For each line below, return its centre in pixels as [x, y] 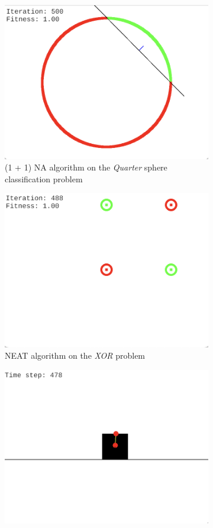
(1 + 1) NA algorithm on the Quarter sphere [86, 167]
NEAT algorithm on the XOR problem [75, 355]
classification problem [44, 178]
